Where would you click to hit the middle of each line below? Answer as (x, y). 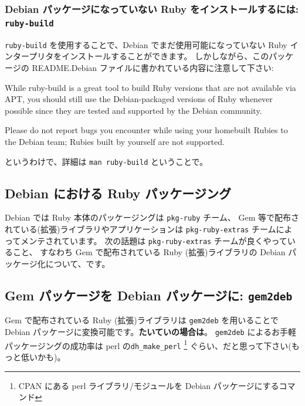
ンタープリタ (29, 56)
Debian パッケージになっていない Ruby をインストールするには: (152, 9)
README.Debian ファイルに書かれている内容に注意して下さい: (153, 67)
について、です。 (78, 263)
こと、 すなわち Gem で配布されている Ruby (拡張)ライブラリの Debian (149, 252)
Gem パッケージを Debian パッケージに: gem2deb (149, 295)
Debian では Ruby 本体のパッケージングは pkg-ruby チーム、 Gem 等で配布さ (152, 217)
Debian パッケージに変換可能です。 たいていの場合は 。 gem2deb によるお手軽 (150, 331)
